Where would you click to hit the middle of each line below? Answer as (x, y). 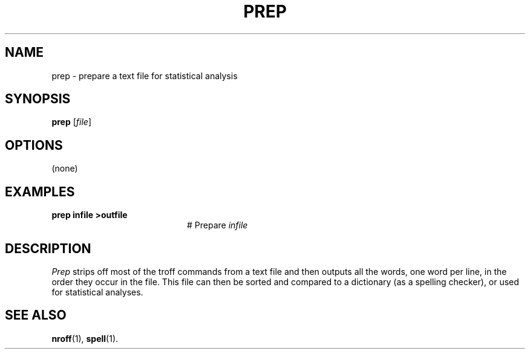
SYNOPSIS (38, 99)
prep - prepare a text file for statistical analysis (145, 76)
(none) (65, 169)
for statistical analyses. (97, 292)
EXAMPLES (40, 191)
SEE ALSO (36, 315)
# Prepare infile (218, 225)
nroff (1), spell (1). (85, 338)
